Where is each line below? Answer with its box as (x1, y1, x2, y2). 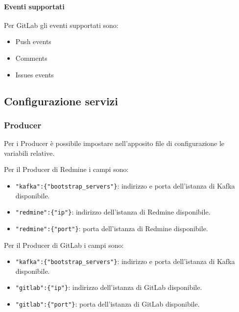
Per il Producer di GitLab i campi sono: (4, 240, 124, 250)
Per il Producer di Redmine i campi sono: (4, 164, 129, 174)
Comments (15, 52, 48, 63)
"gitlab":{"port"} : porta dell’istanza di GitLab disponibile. (15, 299, 200, 309)
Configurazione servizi (4, 93, 119, 108)
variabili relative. (4, 147, 55, 158)
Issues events (15, 69, 54, 79)
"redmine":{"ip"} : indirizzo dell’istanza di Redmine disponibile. (15, 207, 211, 217)
